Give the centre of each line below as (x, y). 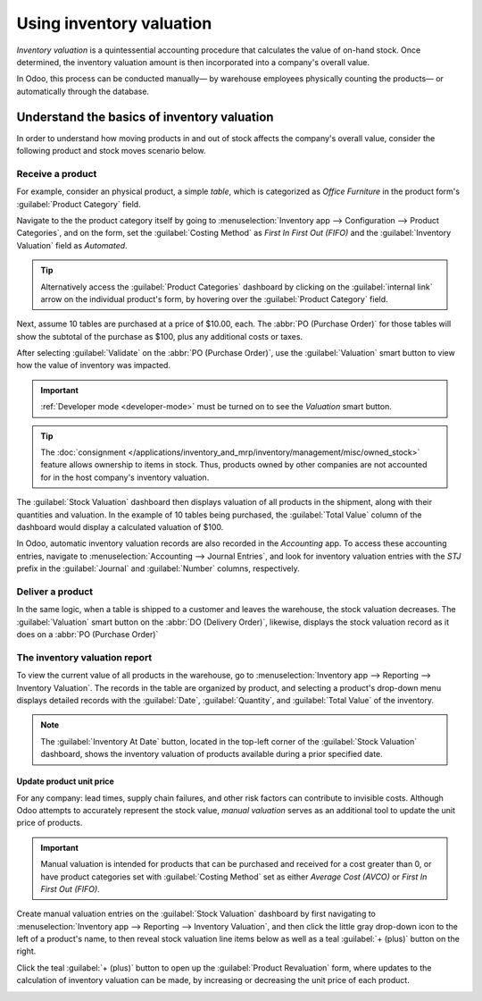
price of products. (50, 823)
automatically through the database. (83, 91)
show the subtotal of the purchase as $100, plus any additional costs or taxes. (160, 336)
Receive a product (57, 173)
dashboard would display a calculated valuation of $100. (120, 526)
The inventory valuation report (84, 657)
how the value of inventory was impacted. (94, 366)
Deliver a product (55, 592)
